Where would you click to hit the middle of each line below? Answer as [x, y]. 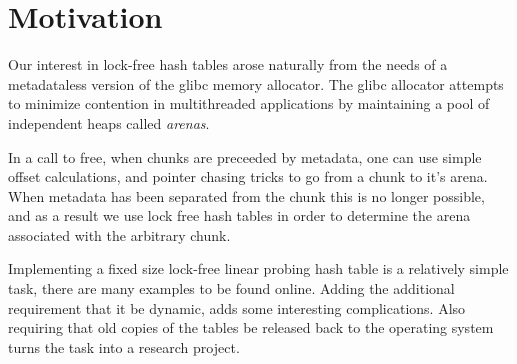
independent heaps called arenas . [109, 122]
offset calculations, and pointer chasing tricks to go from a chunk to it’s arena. [248, 176]
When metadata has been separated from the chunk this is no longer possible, [246, 195]
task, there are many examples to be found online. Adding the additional [231, 288]
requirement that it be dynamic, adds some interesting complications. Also [237, 307]
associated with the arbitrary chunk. [119, 234]
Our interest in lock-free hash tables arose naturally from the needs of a [228, 64]
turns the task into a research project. [124, 346]
